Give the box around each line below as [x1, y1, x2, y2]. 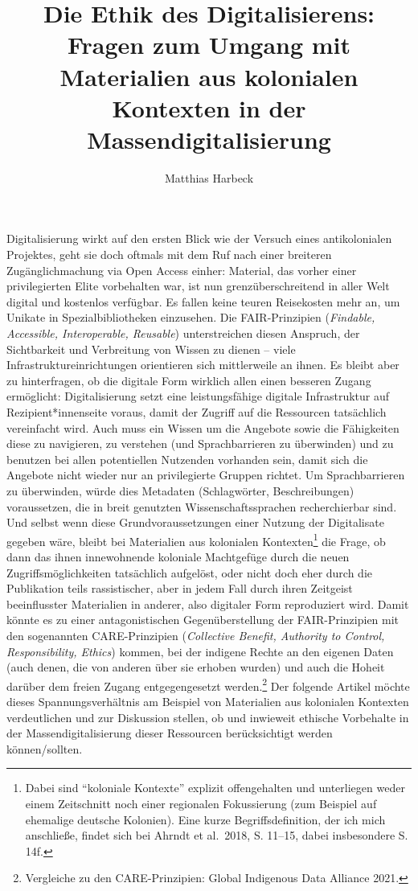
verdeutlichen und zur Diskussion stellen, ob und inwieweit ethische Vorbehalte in [6, 708, 409, 725]
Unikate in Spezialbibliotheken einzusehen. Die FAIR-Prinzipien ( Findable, [6, 309, 375, 326]
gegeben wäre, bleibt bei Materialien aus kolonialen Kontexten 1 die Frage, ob [6, 530, 386, 549]
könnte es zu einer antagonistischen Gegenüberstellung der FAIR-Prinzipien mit [6, 611, 400, 628]
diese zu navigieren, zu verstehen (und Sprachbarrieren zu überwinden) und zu [6, 435, 394, 452]
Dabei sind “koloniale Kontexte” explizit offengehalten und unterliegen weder [25, 779, 405, 796]
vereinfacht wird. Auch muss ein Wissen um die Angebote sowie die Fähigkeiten [6, 419, 400, 436]
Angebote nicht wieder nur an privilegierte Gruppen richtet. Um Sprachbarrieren [6, 466, 405, 483]
